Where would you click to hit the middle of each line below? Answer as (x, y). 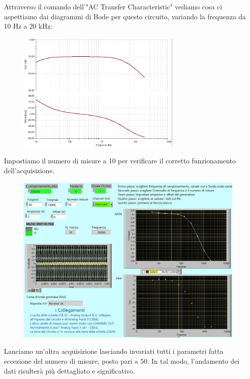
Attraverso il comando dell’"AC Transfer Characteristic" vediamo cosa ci (113, 6)
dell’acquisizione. (29, 171)
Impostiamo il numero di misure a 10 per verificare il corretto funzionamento (120, 161)
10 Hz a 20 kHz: (28, 26)
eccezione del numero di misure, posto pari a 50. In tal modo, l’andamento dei (122, 361)
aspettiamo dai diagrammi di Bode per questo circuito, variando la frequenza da (125, 16)
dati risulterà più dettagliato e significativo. (70, 370)
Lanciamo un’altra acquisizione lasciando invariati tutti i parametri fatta (114, 351)
